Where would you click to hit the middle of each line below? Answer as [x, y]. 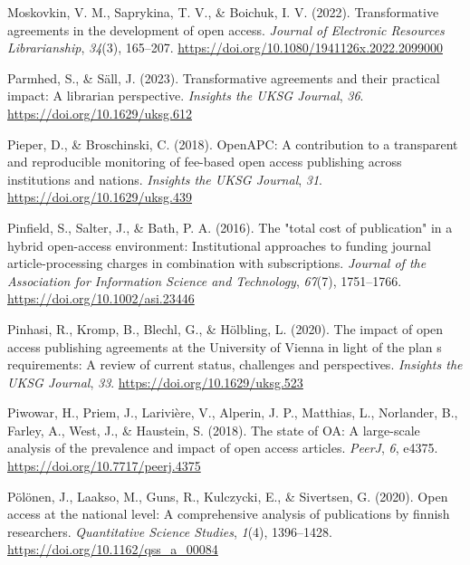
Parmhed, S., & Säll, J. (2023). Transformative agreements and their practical [224, 77]
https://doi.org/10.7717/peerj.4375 [104, 466]
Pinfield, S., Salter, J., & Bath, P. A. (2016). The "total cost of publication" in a [230, 227]
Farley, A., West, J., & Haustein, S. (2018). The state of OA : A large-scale [214, 430]
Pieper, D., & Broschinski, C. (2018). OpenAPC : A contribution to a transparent [233, 144]
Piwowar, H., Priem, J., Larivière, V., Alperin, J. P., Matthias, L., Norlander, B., [233, 412]
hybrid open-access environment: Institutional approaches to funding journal [219, 245]
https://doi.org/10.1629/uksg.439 [100, 197]
